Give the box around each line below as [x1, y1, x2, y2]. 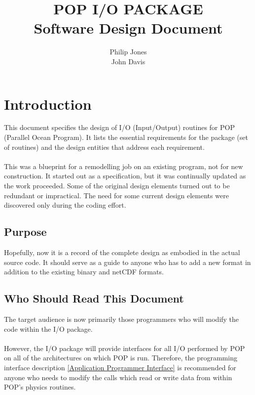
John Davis [111, 56, 146, 66]
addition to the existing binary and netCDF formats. [4, 266, 164, 277]
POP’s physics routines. [4, 382, 76, 392]
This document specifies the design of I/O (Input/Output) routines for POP [4, 122, 235, 132]
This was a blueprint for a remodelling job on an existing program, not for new [4, 161, 243, 171]
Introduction [4, 93, 92, 114]
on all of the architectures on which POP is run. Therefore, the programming [4, 352, 237, 363]
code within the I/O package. [4, 323, 93, 334]
